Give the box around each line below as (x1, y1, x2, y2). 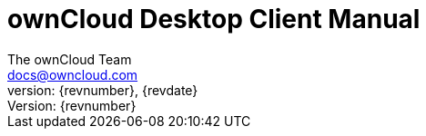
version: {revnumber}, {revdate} (7, 82, 198, 98)
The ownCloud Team (7, 51, 132, 67)
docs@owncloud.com (7, 66, 138, 83)
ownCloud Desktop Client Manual (7, 4, 421, 34)
